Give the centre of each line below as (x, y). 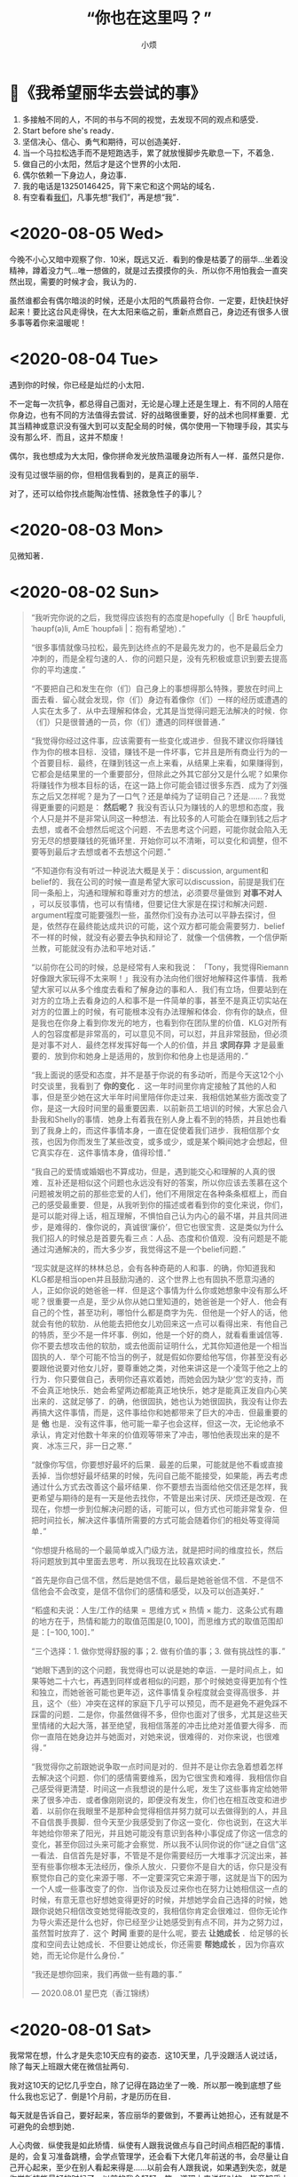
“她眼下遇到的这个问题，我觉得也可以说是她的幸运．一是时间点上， (153, 1670)
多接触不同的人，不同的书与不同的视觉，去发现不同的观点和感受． (142, 119)
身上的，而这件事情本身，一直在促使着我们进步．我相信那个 (163, 1131)
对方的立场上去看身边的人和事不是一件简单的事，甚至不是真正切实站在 (159, 1001)
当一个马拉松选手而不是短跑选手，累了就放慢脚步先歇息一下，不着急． (150, 153)
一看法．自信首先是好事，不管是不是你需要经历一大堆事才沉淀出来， (155, 1855)
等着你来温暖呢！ (55, 322)
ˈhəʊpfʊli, (269, 617)
